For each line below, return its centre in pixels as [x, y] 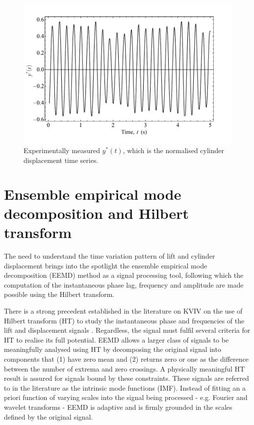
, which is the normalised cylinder [174, 150]
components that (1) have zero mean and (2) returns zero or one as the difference [126, 359]
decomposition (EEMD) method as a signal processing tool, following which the [124, 275]
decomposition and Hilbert [97, 213]
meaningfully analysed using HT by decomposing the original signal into [113, 349]
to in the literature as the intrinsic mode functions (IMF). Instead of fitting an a [125, 387]
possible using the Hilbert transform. [59, 294]
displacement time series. [61, 160]
